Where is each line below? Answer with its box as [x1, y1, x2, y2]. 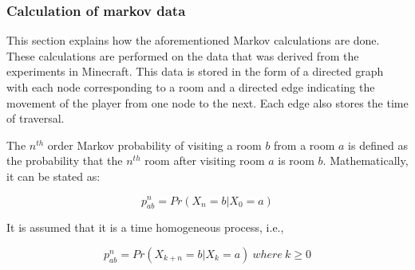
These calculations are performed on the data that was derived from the [6, 47, 359, 64]
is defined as [348, 136, 408, 153]
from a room [274, 136, 335, 153]
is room [278, 152, 314, 169]
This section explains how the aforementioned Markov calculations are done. [6, 32, 380, 49]
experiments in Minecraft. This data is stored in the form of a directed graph [6, 63, 384, 80]
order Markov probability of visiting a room [47, 136, 262, 153]
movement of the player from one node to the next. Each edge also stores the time [6, 94, 409, 111]
